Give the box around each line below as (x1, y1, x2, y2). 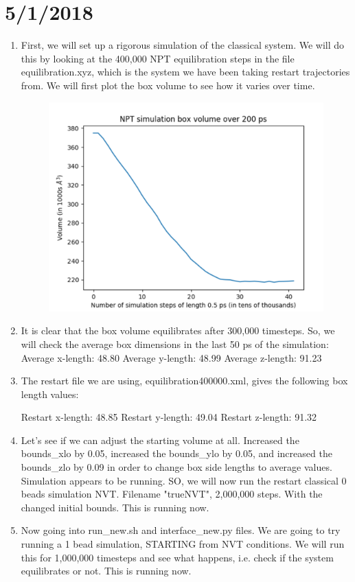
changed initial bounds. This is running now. (21, 500, 209, 514)
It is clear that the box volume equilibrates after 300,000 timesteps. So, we (21, 323, 335, 338)
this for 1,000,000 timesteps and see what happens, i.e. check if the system (21, 550, 334, 564)
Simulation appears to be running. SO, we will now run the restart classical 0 (21, 473, 347, 487)
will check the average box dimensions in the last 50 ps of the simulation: (21, 336, 329, 351)
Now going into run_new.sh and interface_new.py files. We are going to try (21, 523, 341, 537)
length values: (21, 386, 79, 401)
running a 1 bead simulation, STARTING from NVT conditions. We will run (21, 537, 345, 551)
